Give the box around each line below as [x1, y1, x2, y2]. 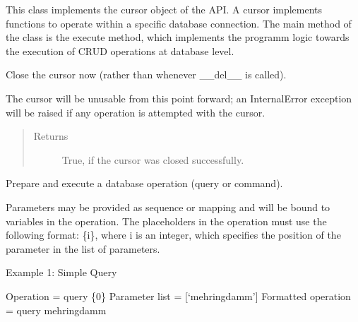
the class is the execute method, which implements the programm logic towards [6, 30, 350, 44]
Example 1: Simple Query [6, 265, 117, 280]
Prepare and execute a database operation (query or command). [6, 176, 283, 191]
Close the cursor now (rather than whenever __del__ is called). [6, 67, 287, 82]
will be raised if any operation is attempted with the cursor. [6, 105, 265, 119]
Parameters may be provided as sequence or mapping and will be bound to [6, 199, 330, 214]
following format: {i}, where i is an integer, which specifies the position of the [6, 227, 341, 242]
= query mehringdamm [6, 302, 107, 317]
